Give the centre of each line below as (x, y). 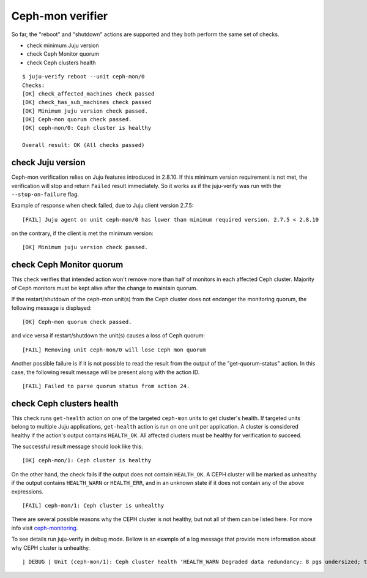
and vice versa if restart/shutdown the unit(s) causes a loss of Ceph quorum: (108, 336)
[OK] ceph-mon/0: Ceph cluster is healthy (87, 128)
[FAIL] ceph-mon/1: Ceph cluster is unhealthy (93, 505)
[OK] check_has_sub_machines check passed (87, 102)
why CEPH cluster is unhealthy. (51, 547)
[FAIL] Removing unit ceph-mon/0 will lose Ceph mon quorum (114, 350)
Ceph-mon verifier (60, 16)
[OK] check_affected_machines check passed (88, 94)
